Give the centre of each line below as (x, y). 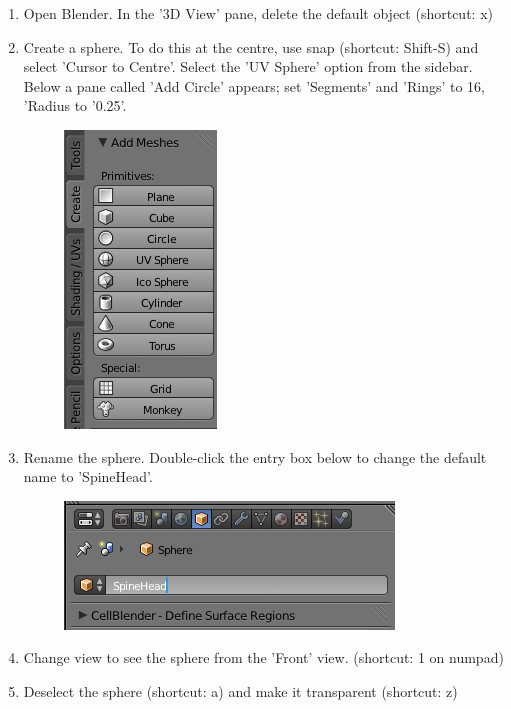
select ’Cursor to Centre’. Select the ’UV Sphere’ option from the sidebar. (248, 66)
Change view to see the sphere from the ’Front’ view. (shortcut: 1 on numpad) (263, 657)
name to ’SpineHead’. (88, 476)
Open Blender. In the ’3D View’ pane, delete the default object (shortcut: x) (258, 13)
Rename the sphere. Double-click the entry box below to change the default (255, 456)
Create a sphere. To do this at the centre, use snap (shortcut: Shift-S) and (251, 46)
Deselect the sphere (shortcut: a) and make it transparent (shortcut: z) (240, 690)
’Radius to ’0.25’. (75, 105)
